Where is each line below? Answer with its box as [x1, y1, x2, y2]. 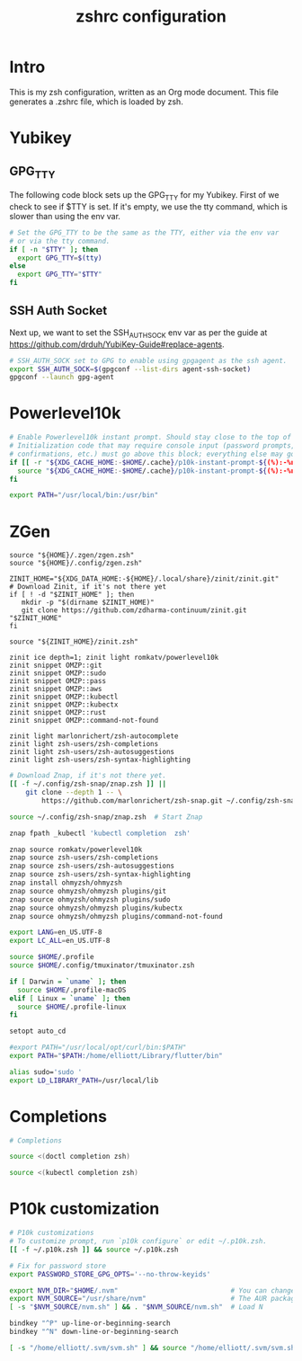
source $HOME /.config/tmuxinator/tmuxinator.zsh [9, 961, 195, 970]
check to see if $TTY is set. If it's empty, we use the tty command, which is [9, 200, 288, 212]
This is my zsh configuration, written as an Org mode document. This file [9, 86, 279, 97]
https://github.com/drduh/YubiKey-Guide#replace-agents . [9, 339, 225, 350]
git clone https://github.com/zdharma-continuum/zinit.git [21, 606, 247, 615]
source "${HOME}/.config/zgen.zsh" [9, 559, 143, 568]
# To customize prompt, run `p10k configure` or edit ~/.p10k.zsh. [9, 1237, 268, 1246]
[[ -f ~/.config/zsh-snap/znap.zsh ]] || [9, 779, 167, 788]
